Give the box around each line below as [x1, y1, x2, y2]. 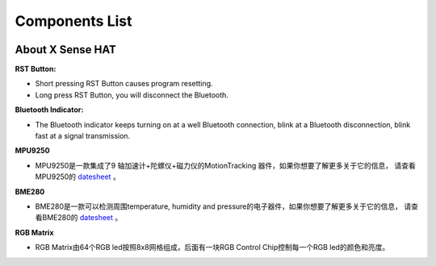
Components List [15, 12, 132, 30]
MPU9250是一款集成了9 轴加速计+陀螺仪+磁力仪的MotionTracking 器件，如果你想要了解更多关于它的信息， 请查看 [35, 160, 416, 170]
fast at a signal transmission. [35, 131, 131, 141]
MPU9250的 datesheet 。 [35, 172, 120, 181]
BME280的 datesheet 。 [41, 213, 123, 222]
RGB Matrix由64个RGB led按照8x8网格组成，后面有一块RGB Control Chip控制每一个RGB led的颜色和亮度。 [35, 243, 390, 252]
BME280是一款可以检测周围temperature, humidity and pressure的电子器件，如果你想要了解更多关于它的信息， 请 [35, 202, 412, 211]
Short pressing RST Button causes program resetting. [35, 79, 213, 89]
